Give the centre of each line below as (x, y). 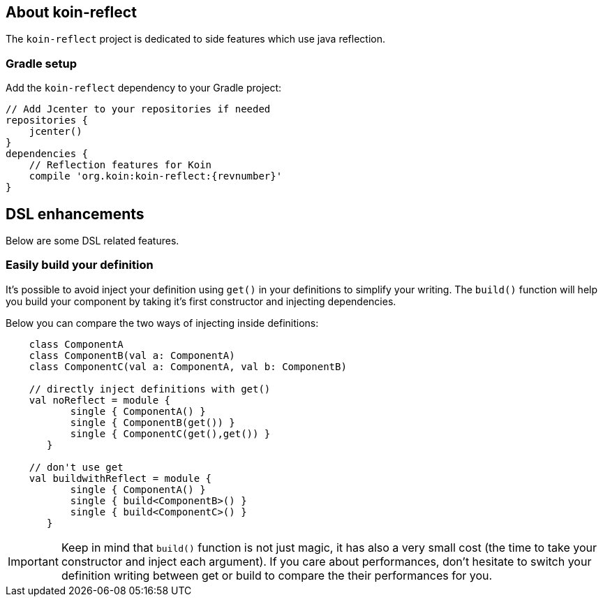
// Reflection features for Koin (120, 165)
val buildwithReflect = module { (120, 478)
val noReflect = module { (100, 400)
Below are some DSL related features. (92, 241)
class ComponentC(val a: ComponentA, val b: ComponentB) (188, 366)
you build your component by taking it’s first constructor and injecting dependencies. (201, 301)
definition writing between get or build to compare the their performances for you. (277, 575)
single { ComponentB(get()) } (152, 422)
